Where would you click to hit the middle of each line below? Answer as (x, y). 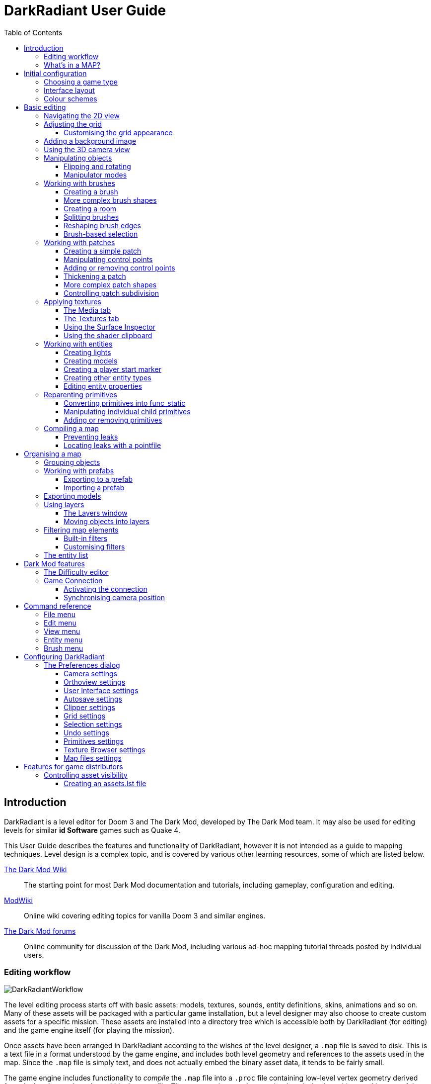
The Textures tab (91, 318)
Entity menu (63, 639)
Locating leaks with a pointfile (112, 445)
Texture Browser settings (105, 749)
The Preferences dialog (82, 665)
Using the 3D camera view (87, 149)
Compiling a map (71, 428)
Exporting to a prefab (98, 479)
